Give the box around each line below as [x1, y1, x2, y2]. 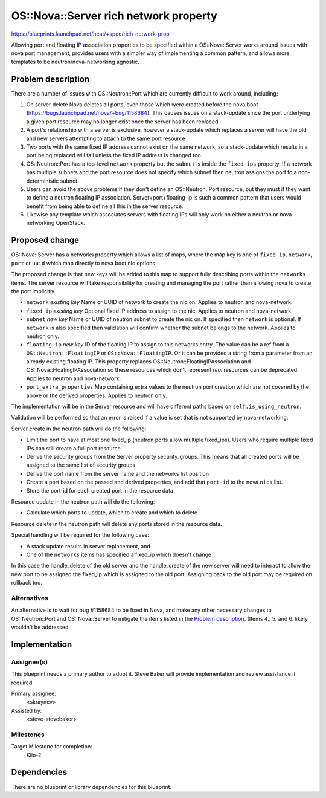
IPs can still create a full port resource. [26, 444, 123, 452]
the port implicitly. [11, 287, 56, 294]
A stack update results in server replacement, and [26, 542, 150, 550]
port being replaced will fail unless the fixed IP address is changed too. [26, 152, 203, 159]
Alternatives [11, 594, 48, 602]
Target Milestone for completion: [11, 743, 93, 750]
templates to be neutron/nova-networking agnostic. [11, 58, 140, 65]
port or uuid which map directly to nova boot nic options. [11, 259, 157, 267]
